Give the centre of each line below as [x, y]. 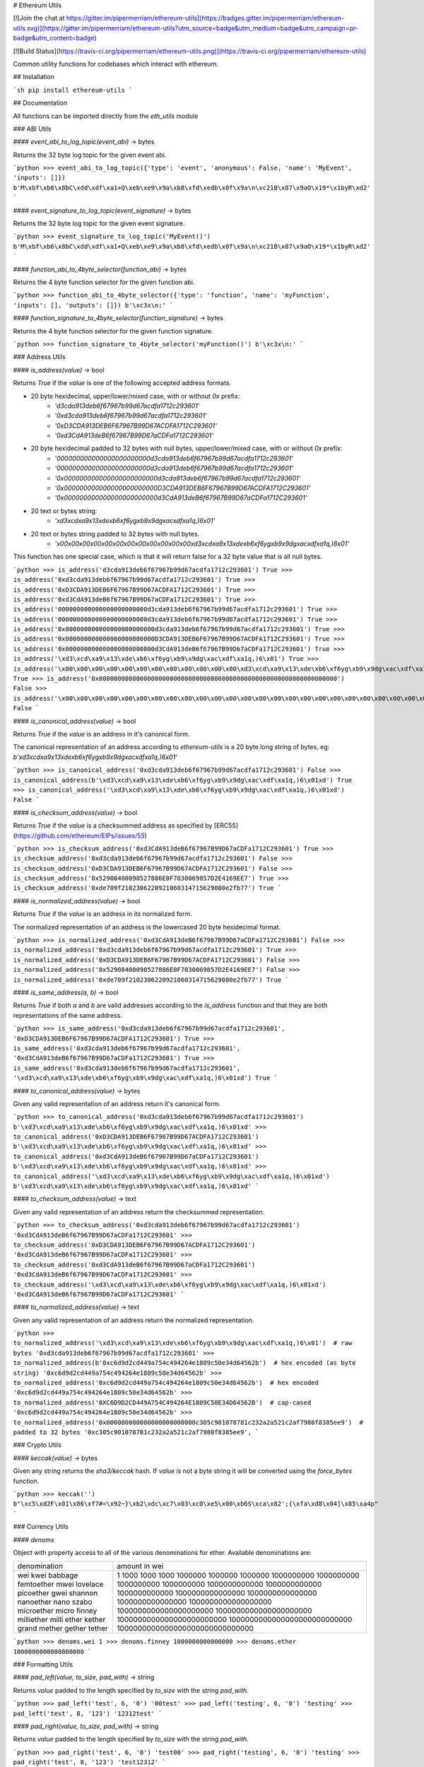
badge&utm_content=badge [54, 38]
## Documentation [40, 103]
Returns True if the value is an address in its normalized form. [102, 914]
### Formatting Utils [43, 1665]
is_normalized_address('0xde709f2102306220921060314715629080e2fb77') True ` [151, 980]
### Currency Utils [41, 1527]
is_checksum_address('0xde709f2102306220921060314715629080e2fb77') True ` [147, 888]
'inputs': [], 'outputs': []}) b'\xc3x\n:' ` [93, 305]
